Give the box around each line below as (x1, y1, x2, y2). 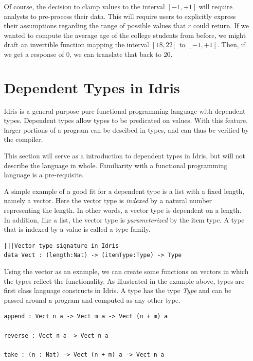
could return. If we (193, 20, 249, 31)
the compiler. (4, 134, 43, 144)
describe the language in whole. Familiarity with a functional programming (4, 160, 228, 170)
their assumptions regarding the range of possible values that (4, 20, 186, 31)
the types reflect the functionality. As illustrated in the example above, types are (4, 275, 245, 286)
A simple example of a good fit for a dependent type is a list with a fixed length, (4, 186, 245, 196)
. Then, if (217, 39, 245, 50)
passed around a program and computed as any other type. (4, 294, 181, 305)
